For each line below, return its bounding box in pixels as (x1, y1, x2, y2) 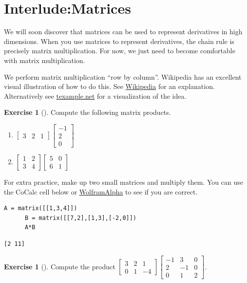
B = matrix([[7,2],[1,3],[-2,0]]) (24, 214, 137, 221)
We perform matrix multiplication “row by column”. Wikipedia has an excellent (4, 71, 242, 82)
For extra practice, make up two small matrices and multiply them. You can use (4, 176, 243, 187)
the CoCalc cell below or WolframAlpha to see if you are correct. (4, 186, 198, 196)
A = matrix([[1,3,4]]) (4, 205, 77, 212)
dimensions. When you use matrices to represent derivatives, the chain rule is (4, 36, 234, 46)
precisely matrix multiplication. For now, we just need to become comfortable (4, 45, 235, 56)
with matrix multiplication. (4, 55, 85, 65)
